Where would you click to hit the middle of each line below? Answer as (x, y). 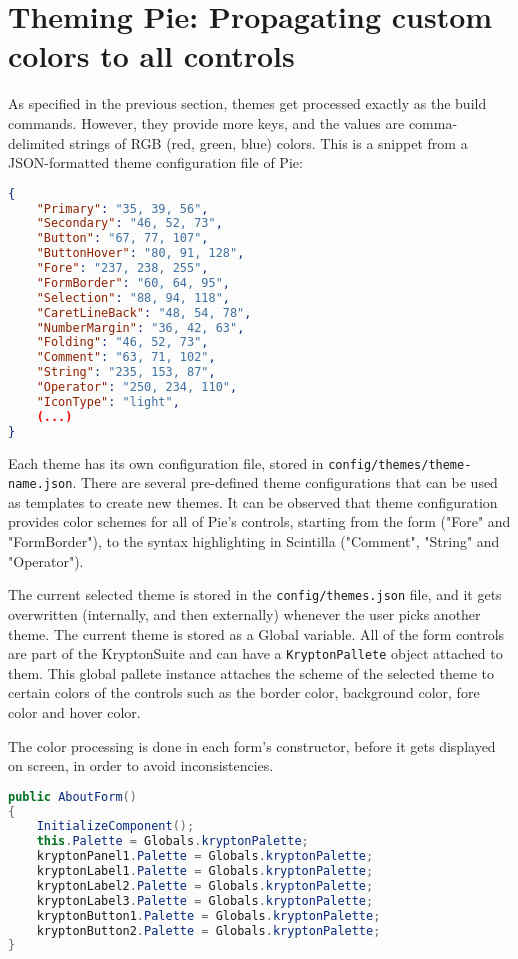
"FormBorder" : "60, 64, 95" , (133, 282)
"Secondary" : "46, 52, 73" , (129, 223)
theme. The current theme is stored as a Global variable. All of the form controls (256, 633)
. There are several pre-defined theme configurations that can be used (285, 482)
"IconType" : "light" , (108, 401)
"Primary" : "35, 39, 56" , (122, 208)
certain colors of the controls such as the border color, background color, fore (244, 692)
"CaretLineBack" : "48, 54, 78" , (144, 312)
